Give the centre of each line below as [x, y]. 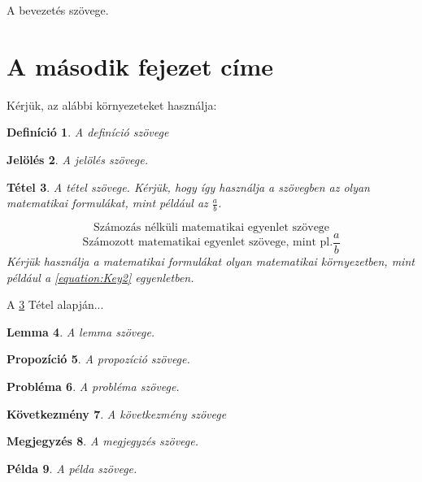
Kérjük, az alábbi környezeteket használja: [112, 104]
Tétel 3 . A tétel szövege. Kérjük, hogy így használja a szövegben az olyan [188, 187]
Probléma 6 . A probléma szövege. [93, 386]
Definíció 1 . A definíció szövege [88, 132]
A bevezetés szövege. [58, 10]
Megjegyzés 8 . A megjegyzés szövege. [103, 441]
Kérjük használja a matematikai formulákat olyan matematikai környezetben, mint [211, 261]
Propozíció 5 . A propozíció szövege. [98, 359]
